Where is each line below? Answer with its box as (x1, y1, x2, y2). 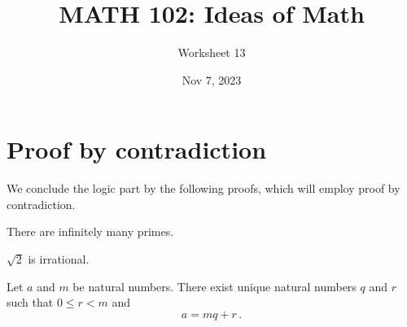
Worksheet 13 (177, 44, 246, 61)
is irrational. (28, 251, 90, 268)
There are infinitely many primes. (7, 223, 174, 240)
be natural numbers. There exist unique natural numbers (72, 277, 357, 294)
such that (7, 294, 54, 311)
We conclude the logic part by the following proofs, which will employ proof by (7, 180, 400, 197)
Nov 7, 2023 (182, 71, 242, 88)
